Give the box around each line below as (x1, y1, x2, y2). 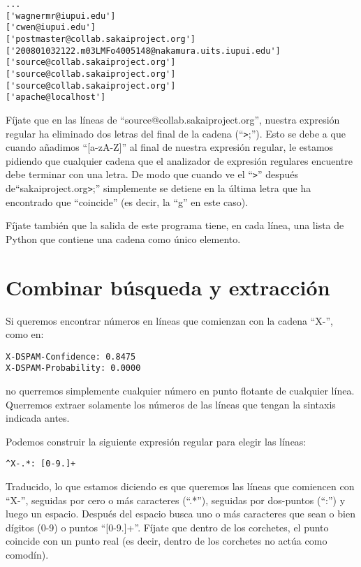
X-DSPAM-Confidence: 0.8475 (6, 351, 136, 362)
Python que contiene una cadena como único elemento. (6, 231, 241, 246)
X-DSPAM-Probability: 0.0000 (6, 363, 141, 374)
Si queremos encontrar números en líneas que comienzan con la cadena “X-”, (6, 313, 333, 327)
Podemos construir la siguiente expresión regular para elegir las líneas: (6, 434, 307, 448)
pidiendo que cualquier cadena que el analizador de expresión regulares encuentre (6, 153, 353, 168)
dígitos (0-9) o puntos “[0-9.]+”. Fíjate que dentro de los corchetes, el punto (6, 520, 329, 534)
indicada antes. (6, 411, 70, 425)
